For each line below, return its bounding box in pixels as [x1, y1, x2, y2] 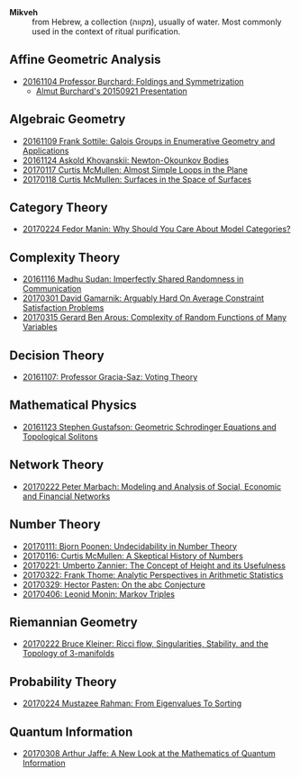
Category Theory [9, 200, 108, 215]
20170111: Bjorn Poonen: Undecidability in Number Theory [22, 540, 237, 551]
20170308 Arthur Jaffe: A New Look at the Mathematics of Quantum [22, 747, 277, 758]
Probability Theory [9, 673, 117, 690]
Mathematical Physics [9, 398, 137, 413]
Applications [22, 145, 69, 156]
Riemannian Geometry [9, 614, 138, 629]
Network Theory [9, 457, 105, 473]
